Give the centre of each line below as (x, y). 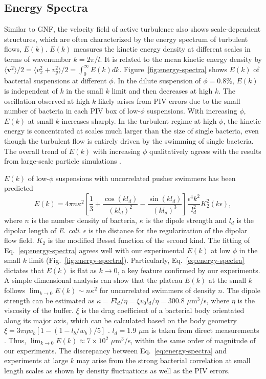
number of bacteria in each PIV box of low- (72, 111)
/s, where (215, 300)
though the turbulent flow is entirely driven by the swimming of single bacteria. (129, 140)
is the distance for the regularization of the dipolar (168, 230)
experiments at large (36, 360)
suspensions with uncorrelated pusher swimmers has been (146, 178)
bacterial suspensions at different (56, 81)
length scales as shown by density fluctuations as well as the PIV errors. (117, 370)
